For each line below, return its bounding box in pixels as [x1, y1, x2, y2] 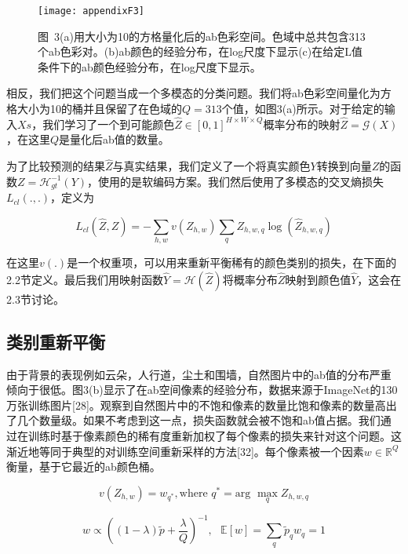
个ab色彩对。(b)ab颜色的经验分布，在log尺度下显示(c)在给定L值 [38, 43, 362, 60]
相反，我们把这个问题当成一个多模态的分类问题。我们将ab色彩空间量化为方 [6, 85, 392, 101]
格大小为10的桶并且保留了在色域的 [6, 100, 182, 117]
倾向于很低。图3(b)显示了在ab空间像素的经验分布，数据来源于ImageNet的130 [6, 381, 398, 398]
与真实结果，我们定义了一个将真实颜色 [112, 158, 311, 174]
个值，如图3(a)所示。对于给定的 [221, 100, 384, 117]
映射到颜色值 [285, 271, 352, 287]
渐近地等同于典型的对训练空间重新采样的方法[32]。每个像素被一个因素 [6, 443, 364, 459]
